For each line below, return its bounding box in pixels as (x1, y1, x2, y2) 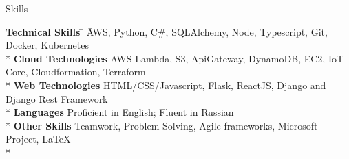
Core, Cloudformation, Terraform (6, 64, 146, 79)
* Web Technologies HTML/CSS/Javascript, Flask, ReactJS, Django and (6, 77, 326, 92)
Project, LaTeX (6, 132, 71, 146)
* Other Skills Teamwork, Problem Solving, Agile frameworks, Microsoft (6, 118, 318, 132)
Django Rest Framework (6, 91, 108, 106)
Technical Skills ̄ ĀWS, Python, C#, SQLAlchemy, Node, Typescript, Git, (6, 24, 328, 38)
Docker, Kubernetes (6, 38, 89, 52)
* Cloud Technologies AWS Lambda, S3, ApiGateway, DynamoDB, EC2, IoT (6, 51, 344, 65)
